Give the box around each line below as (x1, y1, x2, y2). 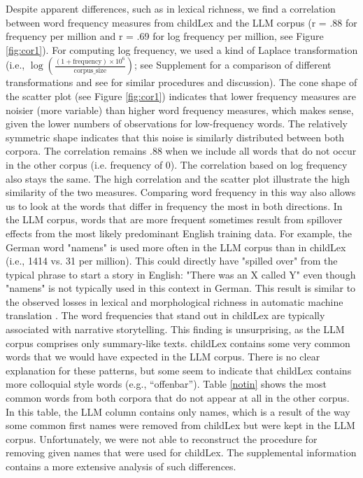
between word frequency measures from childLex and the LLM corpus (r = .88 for (6, 15, 357, 29)
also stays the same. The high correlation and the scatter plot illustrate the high (6, 171, 350, 185)
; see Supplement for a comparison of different (134, 57, 332, 72)
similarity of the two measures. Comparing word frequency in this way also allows (6, 185, 356, 199)
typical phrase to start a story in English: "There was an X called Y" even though (6, 267, 356, 281)
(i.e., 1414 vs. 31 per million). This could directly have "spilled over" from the (6, 253, 338, 268)
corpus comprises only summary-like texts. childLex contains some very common (6, 335, 350, 350)
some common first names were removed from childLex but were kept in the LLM (6, 418, 355, 433)
